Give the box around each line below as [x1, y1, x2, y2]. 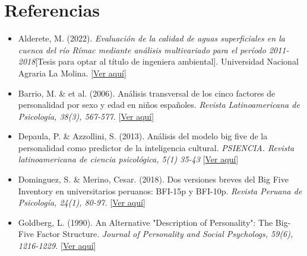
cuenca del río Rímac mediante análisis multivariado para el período [18, 43, 266, 56]
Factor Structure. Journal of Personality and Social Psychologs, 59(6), [36, 228, 293, 240]
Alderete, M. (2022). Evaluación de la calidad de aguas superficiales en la [18, 32, 285, 44]
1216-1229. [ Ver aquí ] [18, 239, 96, 252]
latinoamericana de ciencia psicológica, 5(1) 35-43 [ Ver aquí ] [18, 153, 239, 165]
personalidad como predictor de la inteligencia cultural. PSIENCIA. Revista [18, 141, 295, 153]
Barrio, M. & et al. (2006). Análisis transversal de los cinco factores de [18, 87, 276, 99]
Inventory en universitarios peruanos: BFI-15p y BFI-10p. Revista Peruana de [18, 184, 302, 197]
